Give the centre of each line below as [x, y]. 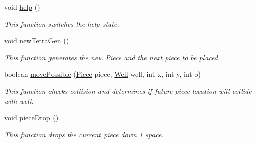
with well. [19, 101]
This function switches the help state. [62, 23]
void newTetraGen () [37, 40]
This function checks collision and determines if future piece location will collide [128, 91]
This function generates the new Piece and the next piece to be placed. [112, 57]
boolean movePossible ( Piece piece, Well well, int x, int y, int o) [103, 74]
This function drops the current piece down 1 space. [84, 134]
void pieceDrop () [31, 118]
